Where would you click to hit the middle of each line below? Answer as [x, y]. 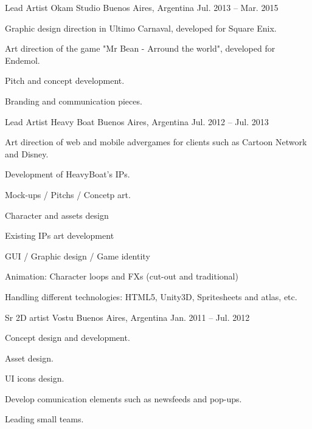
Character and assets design [57, 215]
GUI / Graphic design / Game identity [78, 256]
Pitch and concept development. [65, 81]
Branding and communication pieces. [74, 101]
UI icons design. [35, 378]
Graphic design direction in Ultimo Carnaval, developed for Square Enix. [141, 28]
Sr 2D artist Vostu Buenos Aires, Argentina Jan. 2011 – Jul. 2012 [127, 317]
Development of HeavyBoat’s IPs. [68, 174]
